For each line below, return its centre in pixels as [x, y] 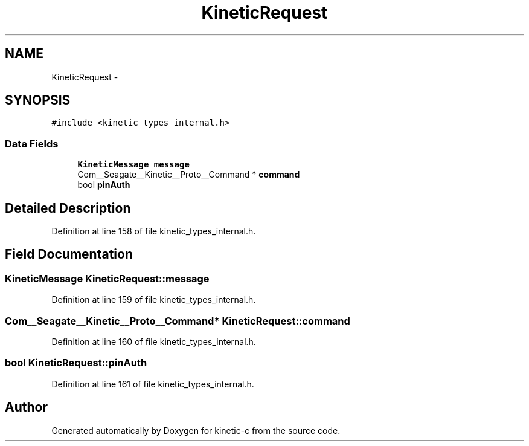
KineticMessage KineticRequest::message [107, 278]
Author [26, 407]
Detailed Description [68, 208]
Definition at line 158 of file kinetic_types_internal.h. [154, 231]
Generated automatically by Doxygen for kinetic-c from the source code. [196, 430]
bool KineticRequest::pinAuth [76, 363]
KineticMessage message [133, 165]
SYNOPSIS [38, 100]
